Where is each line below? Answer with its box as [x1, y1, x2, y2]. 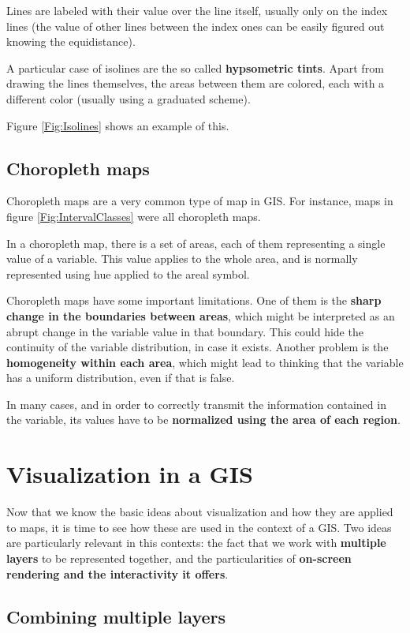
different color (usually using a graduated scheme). [6, 90, 251, 107]
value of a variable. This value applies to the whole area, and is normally [6, 250, 358, 267]
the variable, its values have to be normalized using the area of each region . [6, 411, 401, 428]
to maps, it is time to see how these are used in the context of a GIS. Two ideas [6, 519, 392, 535]
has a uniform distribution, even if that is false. [6, 369, 235, 386]
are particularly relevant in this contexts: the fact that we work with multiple [6, 534, 386, 551]
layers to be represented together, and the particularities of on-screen [6, 549, 352, 566]
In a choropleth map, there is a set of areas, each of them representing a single [6, 234, 386, 251]
